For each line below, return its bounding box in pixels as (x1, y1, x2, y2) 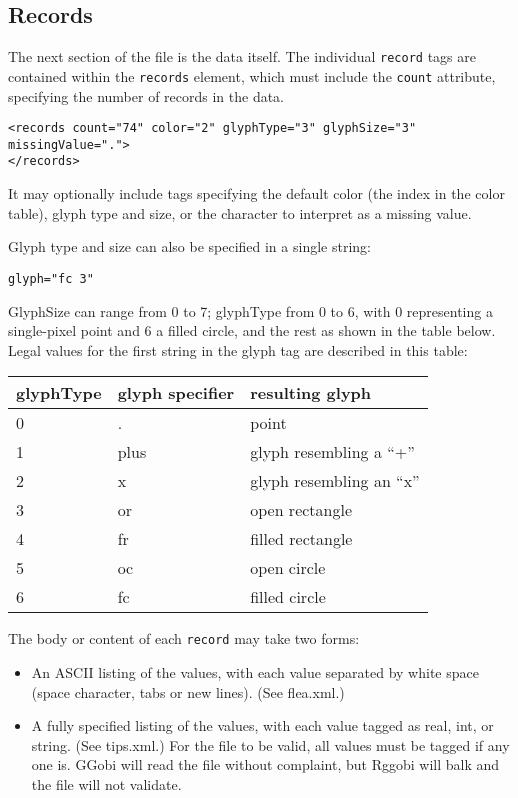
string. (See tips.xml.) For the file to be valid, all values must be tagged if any (31, 734, 510, 755)
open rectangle (250, 498, 353, 522)
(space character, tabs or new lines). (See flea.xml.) (31, 681, 345, 702)
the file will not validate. (31, 773, 182, 794)
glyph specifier (117, 381, 235, 405)
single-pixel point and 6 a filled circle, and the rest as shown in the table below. (8, 320, 496, 341)
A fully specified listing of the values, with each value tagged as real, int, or (31, 715, 494, 736)
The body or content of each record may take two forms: (8, 628, 360, 649)
